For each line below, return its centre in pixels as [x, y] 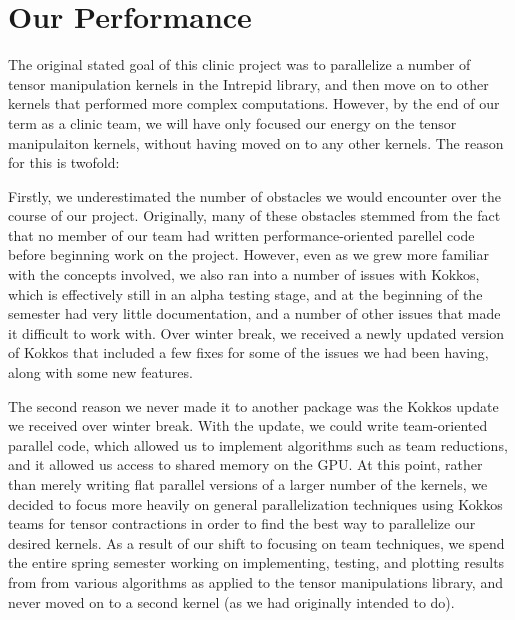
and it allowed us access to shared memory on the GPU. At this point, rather [245, 464]
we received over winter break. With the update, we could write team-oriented [248, 425]
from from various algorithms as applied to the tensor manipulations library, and [255, 581]
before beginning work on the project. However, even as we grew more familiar [248, 254]
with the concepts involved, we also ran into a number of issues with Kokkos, [244, 274]
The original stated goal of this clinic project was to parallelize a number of [239, 64]
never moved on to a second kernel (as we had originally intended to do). [231, 601]
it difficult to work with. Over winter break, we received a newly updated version [256, 332]
